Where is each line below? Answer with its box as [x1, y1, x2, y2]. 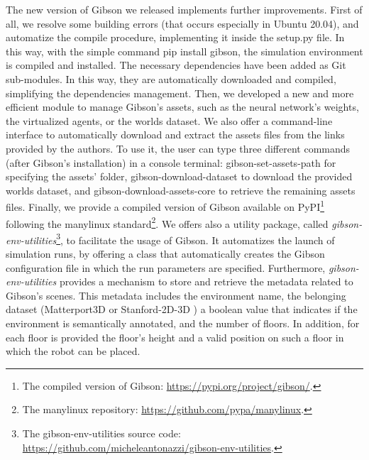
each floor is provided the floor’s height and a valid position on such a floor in [6, 329, 344, 344]
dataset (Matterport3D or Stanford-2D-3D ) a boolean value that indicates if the [6, 302, 358, 317]
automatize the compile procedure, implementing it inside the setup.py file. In [6, 30, 345, 45]
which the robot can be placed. [6, 344, 141, 358]
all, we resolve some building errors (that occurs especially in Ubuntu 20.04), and [6, 16, 359, 31]
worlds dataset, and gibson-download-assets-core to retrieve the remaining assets [6, 182, 356, 197]
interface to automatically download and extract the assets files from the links [6, 127, 345, 142]
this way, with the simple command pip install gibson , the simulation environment [6, 43, 363, 58]
